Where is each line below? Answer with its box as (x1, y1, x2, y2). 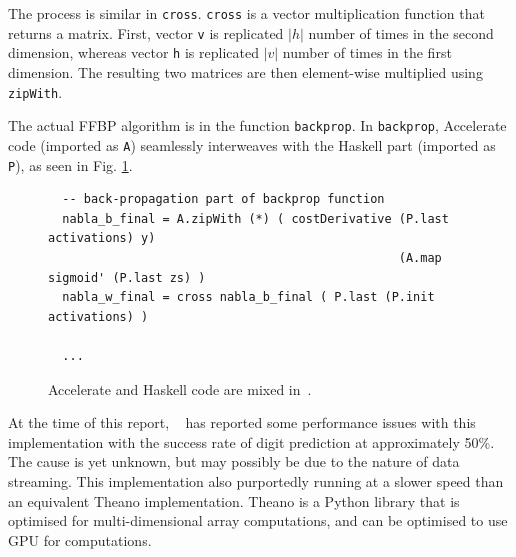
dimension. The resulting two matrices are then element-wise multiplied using (8, 61, 483, 82)
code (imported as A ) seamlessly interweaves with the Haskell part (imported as (8, 134, 496, 155)
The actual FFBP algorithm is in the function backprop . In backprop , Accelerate (8, 115, 507, 136)
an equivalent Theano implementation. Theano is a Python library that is (8, 490, 460, 511)
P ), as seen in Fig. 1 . (8, 154, 133, 175)
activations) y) (48, 231, 156, 246)
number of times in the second (308, 22, 494, 43)
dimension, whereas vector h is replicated (8, 42, 259, 63)
